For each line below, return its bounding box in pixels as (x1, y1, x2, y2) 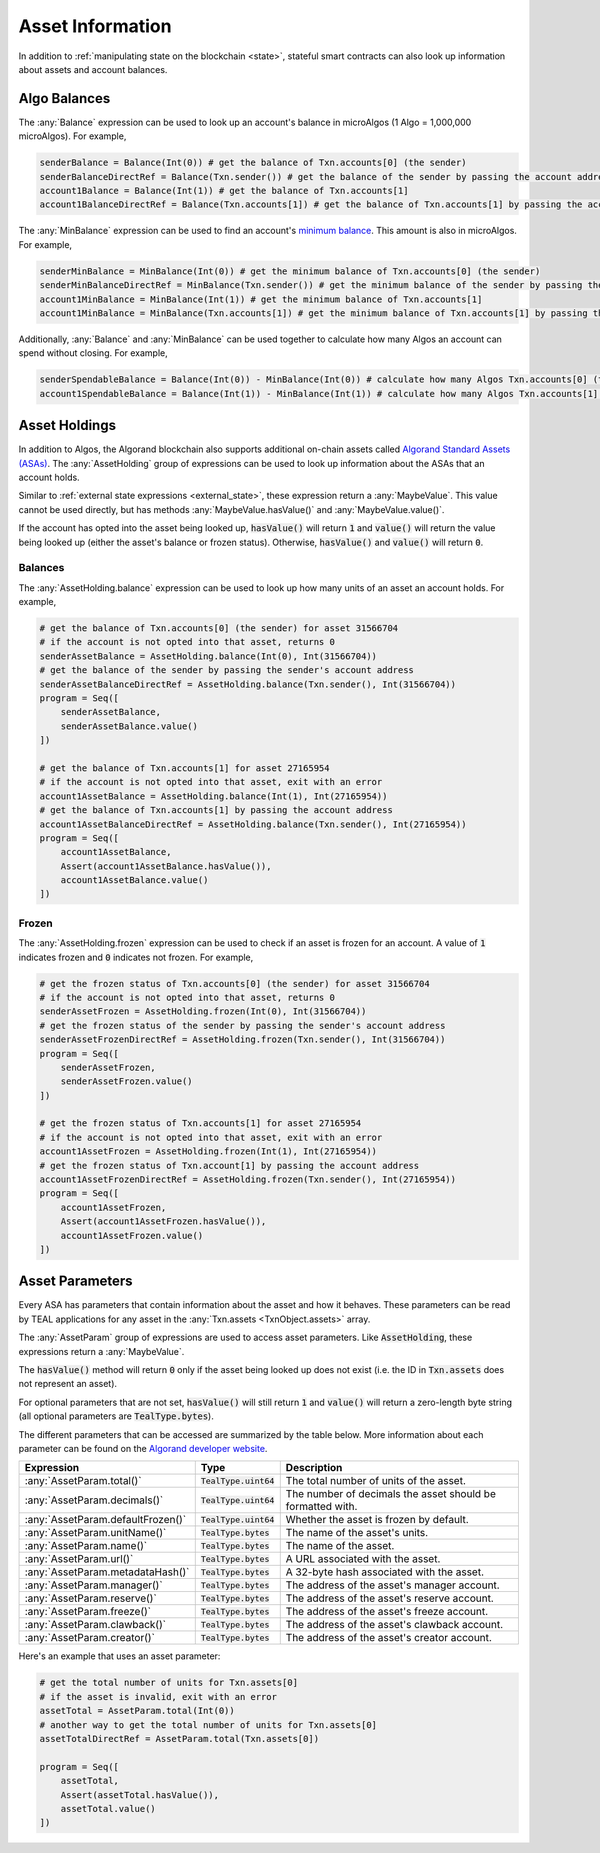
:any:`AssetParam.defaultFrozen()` (24, 1513, 187, 1527)
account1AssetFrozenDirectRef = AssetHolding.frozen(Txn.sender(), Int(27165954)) (39, 1174, 457, 1185)
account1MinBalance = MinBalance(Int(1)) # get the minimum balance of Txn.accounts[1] (39, 293, 483, 305)
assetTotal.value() (60, 1803, 157, 1814)
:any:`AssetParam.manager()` (24, 1578, 164, 1592)
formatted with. (285, 1500, 358, 1514)
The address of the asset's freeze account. (285, 1605, 489, 1619)
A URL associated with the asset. (285, 1552, 441, 1566)
